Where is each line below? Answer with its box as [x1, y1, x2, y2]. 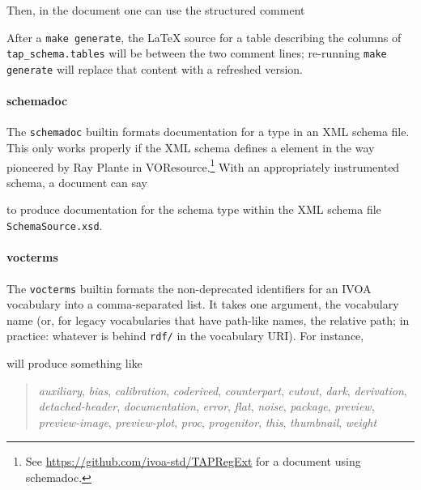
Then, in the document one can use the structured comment [6, 2, 305, 18]
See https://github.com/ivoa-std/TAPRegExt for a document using [25, 453, 361, 470]
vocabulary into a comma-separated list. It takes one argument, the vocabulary [6, 296, 399, 313]
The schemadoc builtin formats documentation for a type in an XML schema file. [6, 123, 410, 140]
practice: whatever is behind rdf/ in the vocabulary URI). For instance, [6, 327, 364, 344]
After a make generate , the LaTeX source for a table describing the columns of [6, 28, 402, 45]
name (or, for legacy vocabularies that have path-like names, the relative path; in [6, 311, 410, 328]
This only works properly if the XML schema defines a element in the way [6, 139, 375, 156]
